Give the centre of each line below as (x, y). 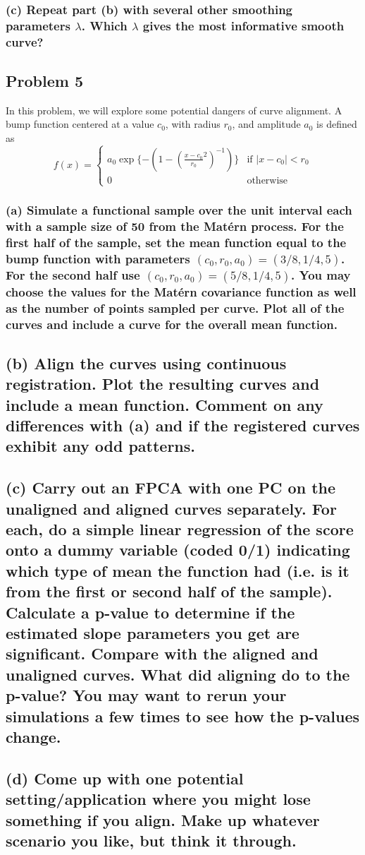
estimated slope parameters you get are (153, 633)
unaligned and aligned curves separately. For (171, 508)
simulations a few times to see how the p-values (183, 716)
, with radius (193, 124)
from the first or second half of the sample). (169, 591)
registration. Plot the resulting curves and (163, 384)
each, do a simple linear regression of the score (180, 529)
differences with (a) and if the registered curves (183, 425)
